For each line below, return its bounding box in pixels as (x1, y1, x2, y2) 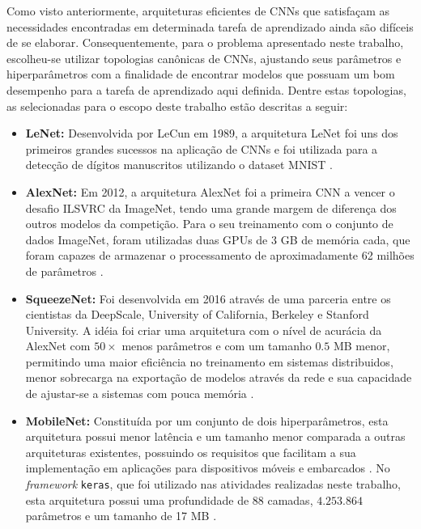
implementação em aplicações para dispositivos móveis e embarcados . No (25, 459, 390, 476)
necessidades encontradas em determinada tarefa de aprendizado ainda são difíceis (6, 18, 414, 35)
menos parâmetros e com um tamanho (121, 337, 312, 354)
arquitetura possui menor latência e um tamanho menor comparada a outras (25, 428, 406, 445)
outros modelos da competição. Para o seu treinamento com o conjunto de (25, 215, 393, 232)
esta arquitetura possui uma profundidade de (25, 491, 249, 508)
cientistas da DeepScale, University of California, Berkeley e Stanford (25, 306, 369, 323)
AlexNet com (25, 337, 91, 354)
